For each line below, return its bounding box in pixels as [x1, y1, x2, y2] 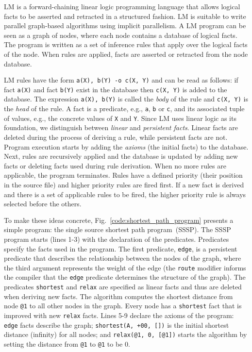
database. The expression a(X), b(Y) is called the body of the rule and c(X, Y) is [4, 94, 248, 104]
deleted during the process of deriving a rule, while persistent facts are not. [4, 132, 228, 142]
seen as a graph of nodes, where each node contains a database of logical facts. [4, 30, 237, 40]
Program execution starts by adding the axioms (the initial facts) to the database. [4, 141, 249, 151]
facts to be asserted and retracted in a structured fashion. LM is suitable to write [4, 11, 246, 21]
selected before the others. [4, 199, 82, 209]
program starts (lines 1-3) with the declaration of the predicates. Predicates [4, 234, 229, 244]
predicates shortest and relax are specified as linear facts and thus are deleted [4, 282, 242, 292]
